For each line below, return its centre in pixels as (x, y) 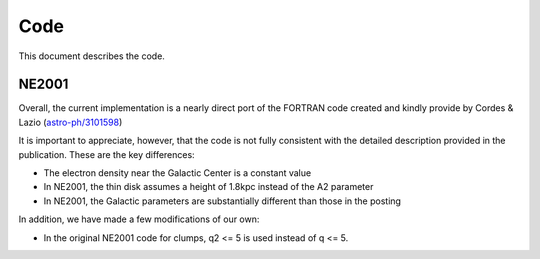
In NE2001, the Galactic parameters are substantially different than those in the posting (222, 201)
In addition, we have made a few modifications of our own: (139, 219)
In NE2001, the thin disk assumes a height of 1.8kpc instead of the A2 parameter (208, 187)
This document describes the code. (91, 56)
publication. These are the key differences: (106, 154)
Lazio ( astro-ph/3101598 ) (70, 122)
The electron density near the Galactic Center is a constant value (177, 173)
